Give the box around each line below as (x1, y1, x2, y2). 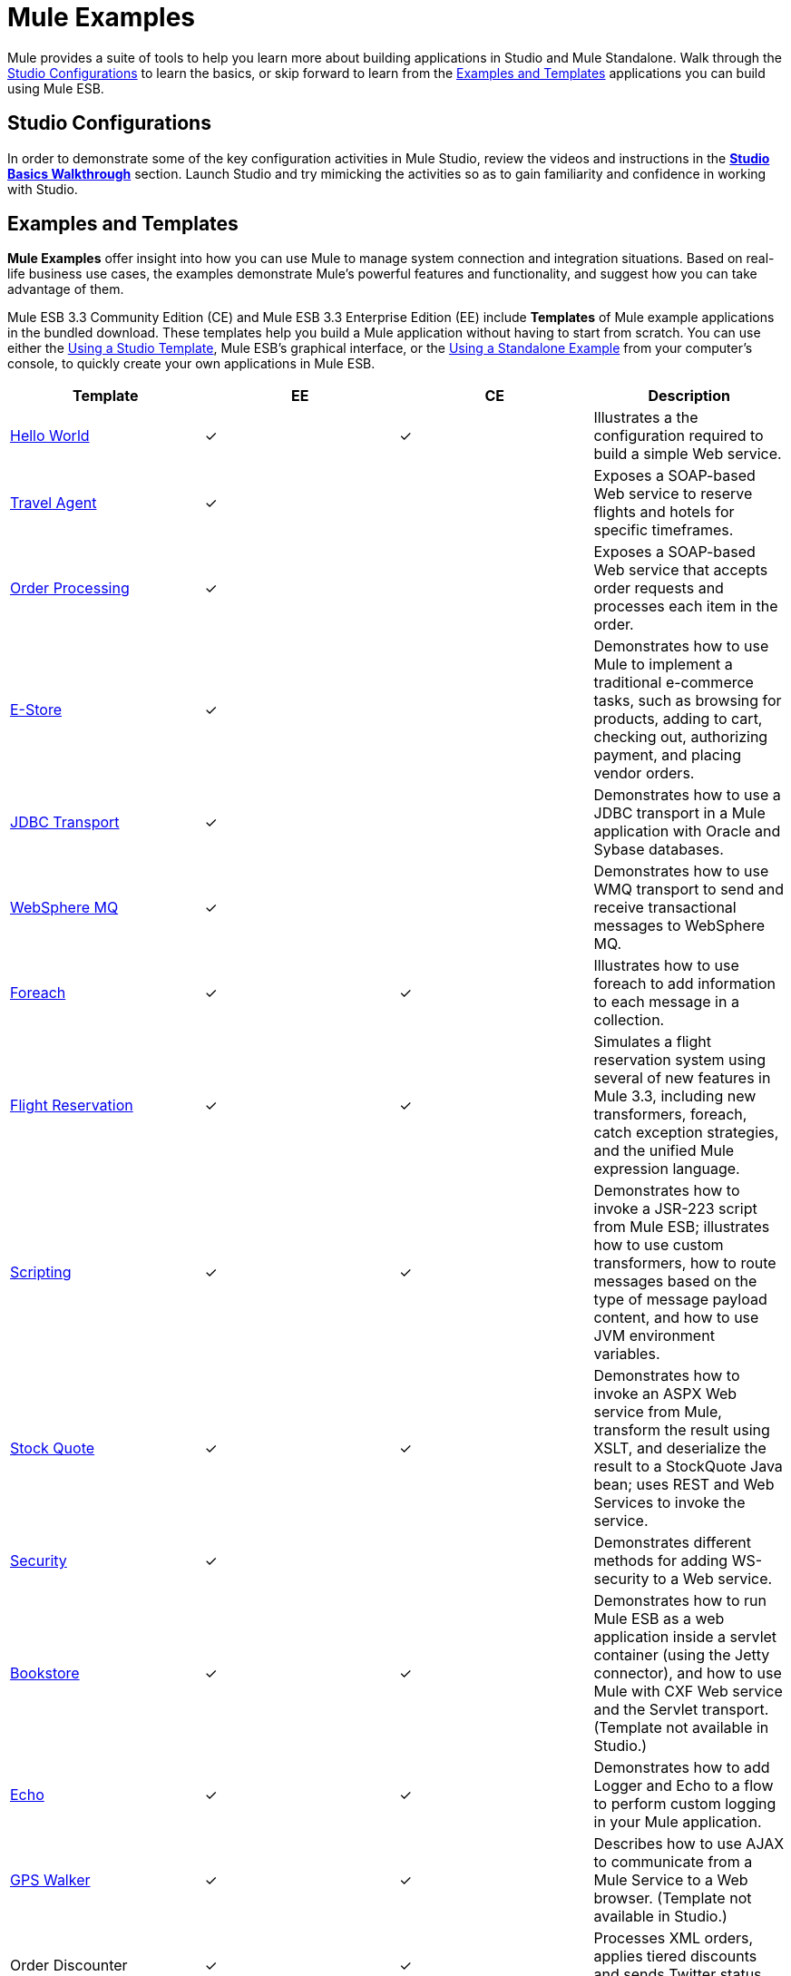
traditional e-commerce (593, 673, 754, 692)
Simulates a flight (593, 1032, 711, 1052)
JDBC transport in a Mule (593, 804, 766, 823)
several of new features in (593, 1069, 771, 1088)
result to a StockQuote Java (593, 1457, 783, 1476)
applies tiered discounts (593, 1947, 757, 1966)
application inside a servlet (593, 1628, 777, 1647)
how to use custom (593, 1236, 724, 1255)
